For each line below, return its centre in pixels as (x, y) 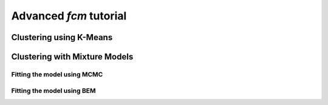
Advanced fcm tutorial (69, 16)
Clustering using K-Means (62, 37)
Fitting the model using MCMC (57, 74)
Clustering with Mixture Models (72, 57)
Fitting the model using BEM (54, 90)
